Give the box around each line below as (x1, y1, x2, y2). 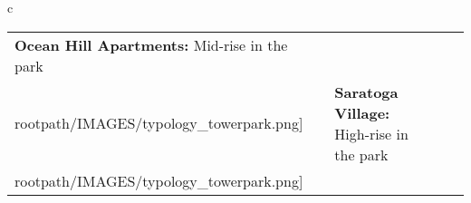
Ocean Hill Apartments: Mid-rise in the (14, 34, 288, 55)
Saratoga (334, 81, 399, 102)
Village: (334, 101, 390, 123)
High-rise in (334, 122, 409, 144)
